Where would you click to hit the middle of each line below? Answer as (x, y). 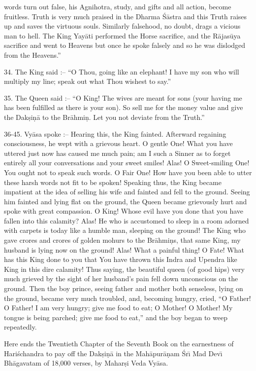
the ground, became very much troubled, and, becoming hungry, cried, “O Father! (128, 298)
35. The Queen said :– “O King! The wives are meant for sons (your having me (123, 97)
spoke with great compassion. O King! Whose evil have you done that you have (124, 211)
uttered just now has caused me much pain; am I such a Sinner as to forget (117, 153)
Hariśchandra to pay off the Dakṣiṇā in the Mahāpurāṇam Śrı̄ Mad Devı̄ (113, 353)
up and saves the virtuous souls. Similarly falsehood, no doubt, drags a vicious (122, 26)
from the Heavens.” (32, 55)
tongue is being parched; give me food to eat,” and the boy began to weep (116, 317)
